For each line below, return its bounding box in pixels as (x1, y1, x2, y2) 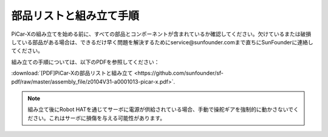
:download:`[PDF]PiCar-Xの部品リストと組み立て (11, 70, 133, 77)
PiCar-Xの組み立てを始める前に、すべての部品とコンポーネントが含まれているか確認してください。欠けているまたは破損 (11, 30, 312, 38)
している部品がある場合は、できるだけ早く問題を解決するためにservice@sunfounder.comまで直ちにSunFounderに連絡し (11, 38, 313, 45)
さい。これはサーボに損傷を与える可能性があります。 (32, 114, 166, 121)
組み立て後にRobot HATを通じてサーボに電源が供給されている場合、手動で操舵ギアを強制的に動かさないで (27, 106, 294, 113)
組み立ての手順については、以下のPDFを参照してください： (11, 58, 160, 65)
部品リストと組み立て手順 (11, 9, 140, 22)
